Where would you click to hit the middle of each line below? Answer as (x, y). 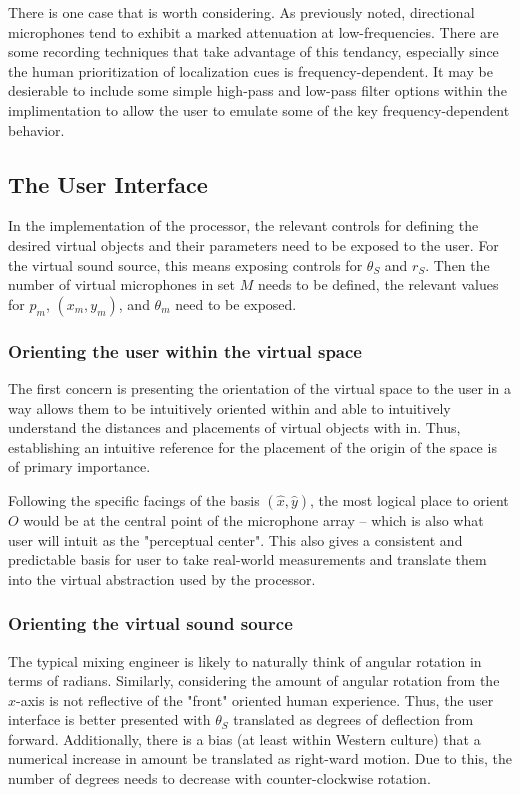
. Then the (457, 264)
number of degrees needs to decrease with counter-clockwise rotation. (219, 778)
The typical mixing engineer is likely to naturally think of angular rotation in (245, 660)
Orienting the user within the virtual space (185, 350)
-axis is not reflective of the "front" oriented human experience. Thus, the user (255, 699)
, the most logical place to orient (409, 499)
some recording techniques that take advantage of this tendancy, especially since (253, 51)
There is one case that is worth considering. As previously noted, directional (241, 12)
